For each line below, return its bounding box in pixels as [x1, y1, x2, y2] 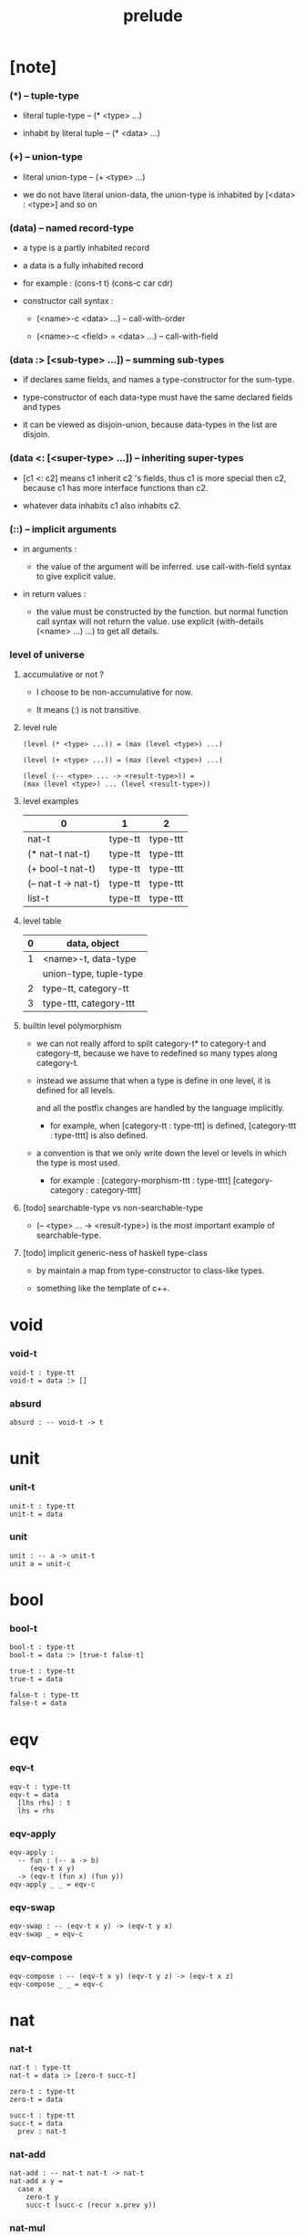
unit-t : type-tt [9, 1501, 76, 1510]
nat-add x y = [9, 2177, 64, 2186]
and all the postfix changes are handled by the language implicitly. [36, 1103, 285, 1113]
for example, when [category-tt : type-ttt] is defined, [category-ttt [49, 1120, 297, 1132]
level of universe [9, 648, 85, 661]
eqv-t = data [9, 1790, 59, 1799]
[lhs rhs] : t [17, 1798, 71, 1807]
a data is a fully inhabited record [22, 260, 144, 271]
